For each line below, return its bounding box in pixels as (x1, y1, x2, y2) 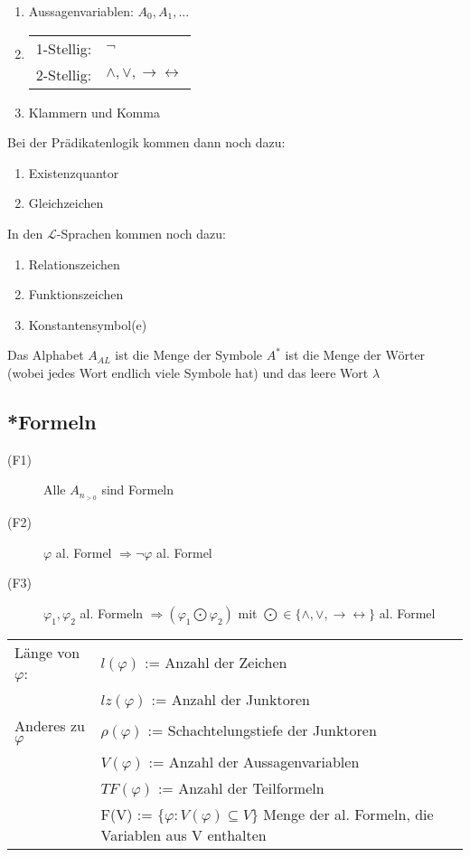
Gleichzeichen (28, 193, 104, 212)
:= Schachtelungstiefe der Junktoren (147, 720, 377, 741)
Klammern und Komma (28, 102, 160, 121)
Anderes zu (14, 714, 85, 736)
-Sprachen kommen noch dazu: (56, 223, 226, 242)
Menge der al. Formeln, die (263, 803, 434, 824)
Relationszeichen (28, 254, 120, 273)
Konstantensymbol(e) (28, 315, 147, 334)
